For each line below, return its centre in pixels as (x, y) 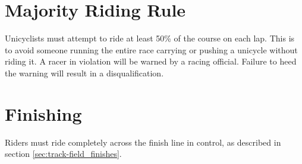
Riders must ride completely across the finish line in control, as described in (143, 142)
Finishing (43, 113)
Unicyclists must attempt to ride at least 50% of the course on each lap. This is (150, 38)
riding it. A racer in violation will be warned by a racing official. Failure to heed (151, 61)
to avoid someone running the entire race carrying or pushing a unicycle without (151, 49)
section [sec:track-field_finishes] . (63, 154)
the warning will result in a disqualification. (84, 73)
